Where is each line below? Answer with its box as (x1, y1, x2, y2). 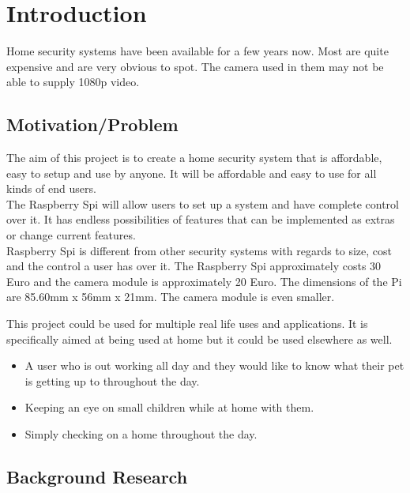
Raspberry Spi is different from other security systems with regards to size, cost (6, 242, 393, 258)
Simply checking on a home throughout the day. (24, 426, 258, 442)
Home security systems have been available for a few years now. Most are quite (6, 43, 389, 59)
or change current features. (6, 227, 136, 243)
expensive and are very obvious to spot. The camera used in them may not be (6, 58, 384, 74)
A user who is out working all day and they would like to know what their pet (24, 357, 404, 374)
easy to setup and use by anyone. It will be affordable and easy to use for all (6, 164, 377, 181)
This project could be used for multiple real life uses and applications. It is (6, 315, 368, 332)
